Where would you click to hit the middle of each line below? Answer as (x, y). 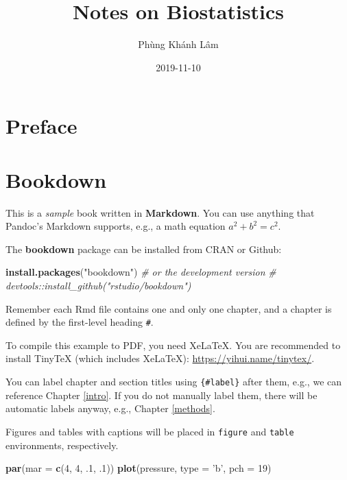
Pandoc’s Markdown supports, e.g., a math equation (116, 226)
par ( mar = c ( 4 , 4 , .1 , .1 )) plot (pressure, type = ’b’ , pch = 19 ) (139, 468)
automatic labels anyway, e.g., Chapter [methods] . (110, 408)
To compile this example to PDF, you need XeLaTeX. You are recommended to (173, 345)
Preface (41, 126)
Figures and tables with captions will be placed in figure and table (150, 431)
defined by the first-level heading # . (80, 322)
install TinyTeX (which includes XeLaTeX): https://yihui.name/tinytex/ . (160, 358)
